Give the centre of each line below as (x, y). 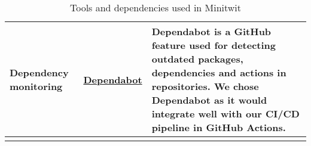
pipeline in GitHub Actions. (219, 127)
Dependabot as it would (209, 100)
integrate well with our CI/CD (225, 114)
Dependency (39, 72)
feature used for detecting (214, 45)
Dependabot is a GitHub (211, 31)
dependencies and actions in (219, 72)
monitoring (36, 86)
